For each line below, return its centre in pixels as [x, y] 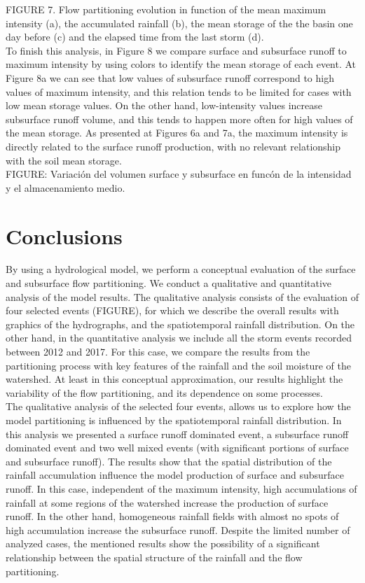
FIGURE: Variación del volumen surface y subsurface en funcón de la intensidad [179, 174]
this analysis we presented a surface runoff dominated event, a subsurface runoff [177, 434]
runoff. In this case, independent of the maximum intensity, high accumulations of [181, 488]
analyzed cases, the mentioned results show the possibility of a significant [163, 543]
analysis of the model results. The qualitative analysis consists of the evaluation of [182, 296]
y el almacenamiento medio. [66, 187]
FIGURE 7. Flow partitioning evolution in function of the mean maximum [166, 9]
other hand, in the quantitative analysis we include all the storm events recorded [179, 338]
